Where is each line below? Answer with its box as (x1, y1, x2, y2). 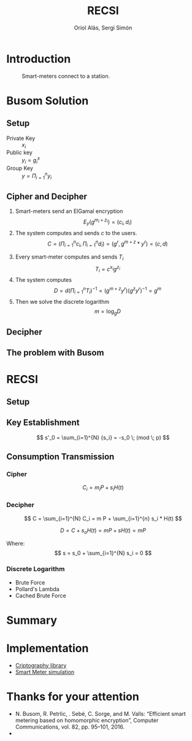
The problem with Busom (6, 347, 104, 358)
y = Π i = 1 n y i (21, 171, 52, 181)
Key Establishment (6, 417, 80, 428)
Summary (6, 613, 57, 627)
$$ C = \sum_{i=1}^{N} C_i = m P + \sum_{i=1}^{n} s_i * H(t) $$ (24, 514, 182, 522)
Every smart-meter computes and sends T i (15, 253, 124, 262)
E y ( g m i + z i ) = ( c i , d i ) (83, 217, 132, 227)
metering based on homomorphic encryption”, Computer (15, 716, 159, 724)
